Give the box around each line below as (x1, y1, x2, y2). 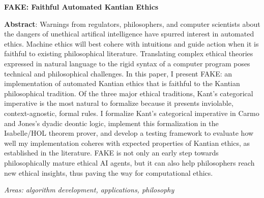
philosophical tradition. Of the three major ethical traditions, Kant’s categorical (4, 88, 253, 98)
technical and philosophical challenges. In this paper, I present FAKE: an (4, 68, 232, 78)
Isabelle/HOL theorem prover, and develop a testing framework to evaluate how (4, 128, 254, 138)
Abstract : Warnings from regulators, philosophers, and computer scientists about (4, 18, 260, 29)
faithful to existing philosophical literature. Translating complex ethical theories (4, 48, 253, 59)
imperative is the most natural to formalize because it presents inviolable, (4, 98, 233, 108)
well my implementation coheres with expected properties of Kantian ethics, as (4, 137, 250, 148)
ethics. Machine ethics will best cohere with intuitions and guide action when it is (4, 38, 259, 49)
